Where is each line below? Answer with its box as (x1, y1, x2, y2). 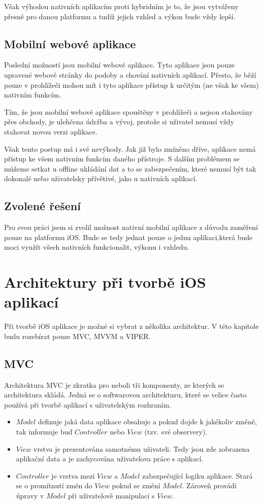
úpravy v (16, 490, 44, 500)
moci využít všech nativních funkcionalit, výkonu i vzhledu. (4, 242, 189, 252)
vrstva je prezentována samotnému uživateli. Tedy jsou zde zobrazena (34, 443, 250, 454)
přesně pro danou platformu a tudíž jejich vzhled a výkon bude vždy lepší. (4, 11, 236, 21)
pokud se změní (112, 480, 160, 491)
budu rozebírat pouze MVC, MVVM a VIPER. (4, 330, 151, 341)
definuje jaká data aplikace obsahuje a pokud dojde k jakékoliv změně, (38, 416, 257, 427)
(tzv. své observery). (144, 426, 208, 436)
